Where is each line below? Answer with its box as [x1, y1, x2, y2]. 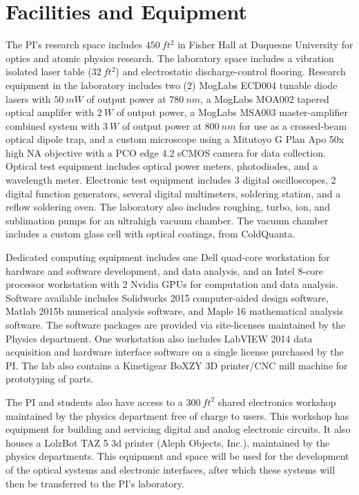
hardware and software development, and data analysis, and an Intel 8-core [6, 263, 324, 278]
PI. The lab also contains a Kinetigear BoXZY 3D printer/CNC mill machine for [6, 358, 348, 372]
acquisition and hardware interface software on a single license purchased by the [6, 344, 344, 359]
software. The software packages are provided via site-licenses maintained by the [6, 318, 346, 331]
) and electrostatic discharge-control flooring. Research [115, 64, 346, 79]
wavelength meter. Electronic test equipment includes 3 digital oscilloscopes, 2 [6, 173, 336, 187]
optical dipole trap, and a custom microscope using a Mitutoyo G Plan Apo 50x [6, 132, 345, 146]
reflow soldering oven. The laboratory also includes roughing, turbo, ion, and [6, 200, 330, 214]
